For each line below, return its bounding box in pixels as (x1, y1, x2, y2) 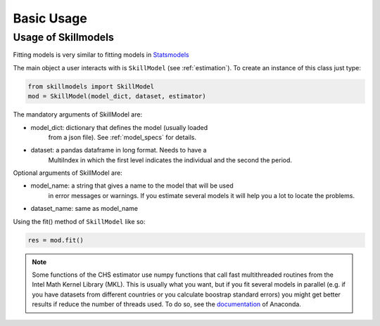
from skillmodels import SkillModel (27, 82, 155, 91)
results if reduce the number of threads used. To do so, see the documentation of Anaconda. (32, 300, 302, 308)
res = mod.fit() (27, 236, 84, 244)
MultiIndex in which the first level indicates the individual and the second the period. (48, 155, 292, 164)
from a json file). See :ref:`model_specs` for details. (48, 133, 197, 141)
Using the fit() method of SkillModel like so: (13, 217, 146, 226)
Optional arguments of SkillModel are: (13, 169, 122, 177)
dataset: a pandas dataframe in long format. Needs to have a (30, 146, 207, 155)
